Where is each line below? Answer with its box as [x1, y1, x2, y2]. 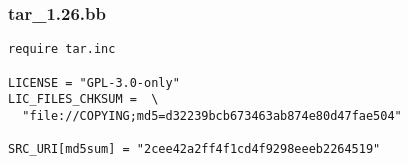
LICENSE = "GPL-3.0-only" [8, 75, 180, 90]
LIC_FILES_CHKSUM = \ [8, 92, 159, 107]
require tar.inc [8, 42, 116, 57]
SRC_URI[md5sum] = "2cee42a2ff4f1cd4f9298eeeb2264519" [8, 142, 381, 157]
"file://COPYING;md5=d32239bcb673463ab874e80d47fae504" [22, 108, 402, 123]
